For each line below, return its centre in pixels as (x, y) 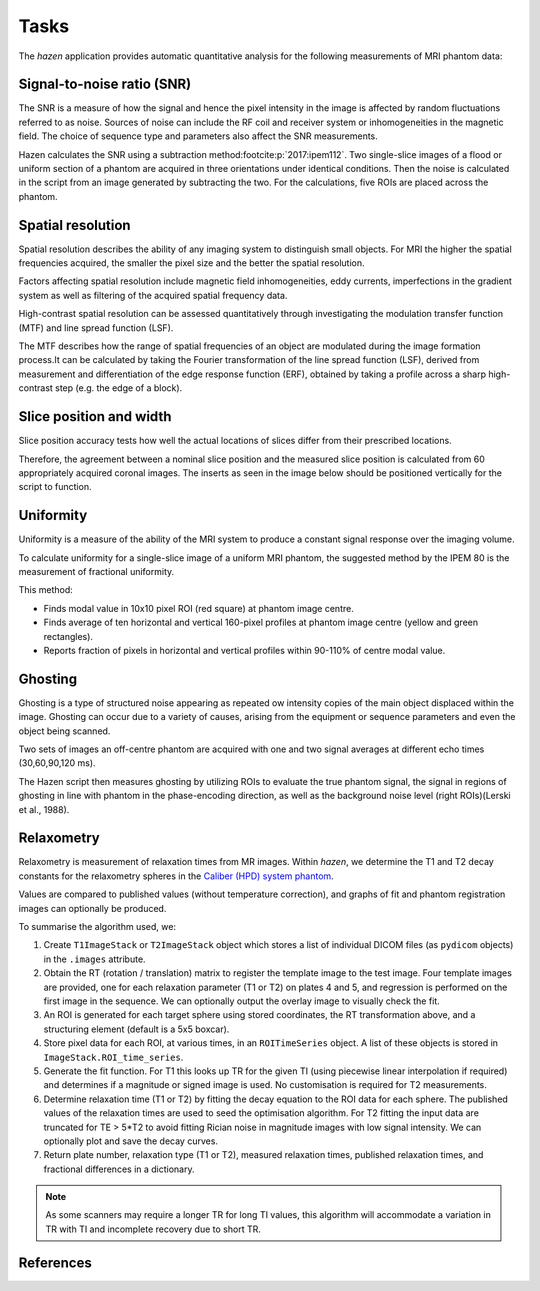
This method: (46, 590)
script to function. (55, 487)
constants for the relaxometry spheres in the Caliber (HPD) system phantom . (176, 876)
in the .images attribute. (94, 959)
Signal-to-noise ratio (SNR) (105, 84)
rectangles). (68, 636)
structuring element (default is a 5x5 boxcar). (136, 1029)
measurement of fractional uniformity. (96, 571)
